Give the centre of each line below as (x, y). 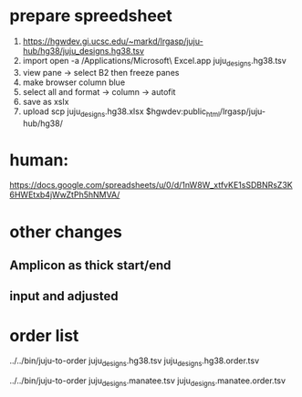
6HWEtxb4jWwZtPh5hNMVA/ (65, 195)
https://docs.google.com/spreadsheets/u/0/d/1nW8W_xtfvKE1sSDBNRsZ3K (151, 185)
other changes (66, 231)
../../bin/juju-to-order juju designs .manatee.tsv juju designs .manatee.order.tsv (147, 381)
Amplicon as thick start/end (90, 266)
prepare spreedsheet (91, 16)
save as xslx (46, 101)
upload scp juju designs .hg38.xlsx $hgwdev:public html (121, 112)
